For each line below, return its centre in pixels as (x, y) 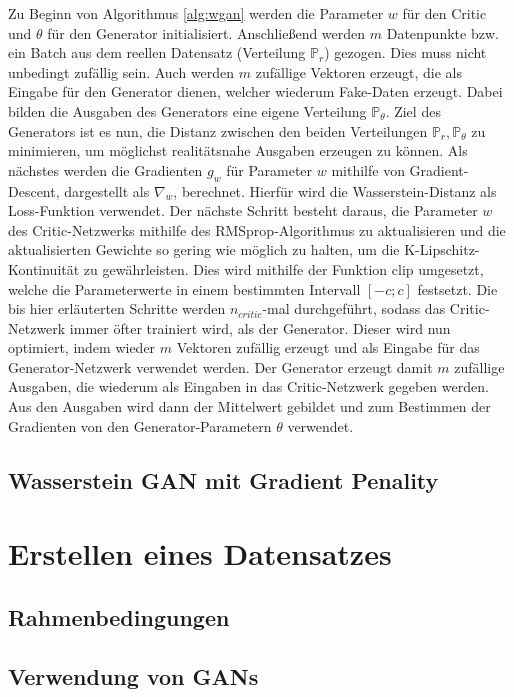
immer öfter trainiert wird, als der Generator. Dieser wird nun (260, 327)
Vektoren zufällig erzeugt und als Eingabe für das (328, 347)
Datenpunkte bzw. (442, 32)
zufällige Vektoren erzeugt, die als (358, 71)
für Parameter (269, 169)
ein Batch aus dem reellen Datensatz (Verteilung (157, 52)
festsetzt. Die (457, 288)
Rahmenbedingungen (119, 616)
